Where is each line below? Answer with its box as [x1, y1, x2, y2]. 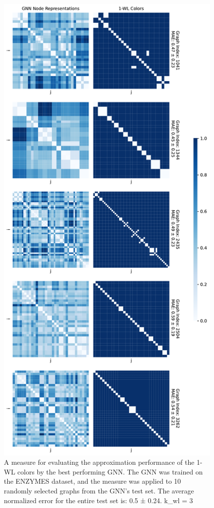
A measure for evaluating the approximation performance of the [4, 457, 195, 467]
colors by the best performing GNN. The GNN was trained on [17, 466, 203, 476]
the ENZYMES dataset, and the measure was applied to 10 [4, 476, 181, 486]
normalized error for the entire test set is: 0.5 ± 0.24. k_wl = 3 [4, 495, 193, 505]
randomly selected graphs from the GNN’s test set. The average [4, 486, 194, 496]
